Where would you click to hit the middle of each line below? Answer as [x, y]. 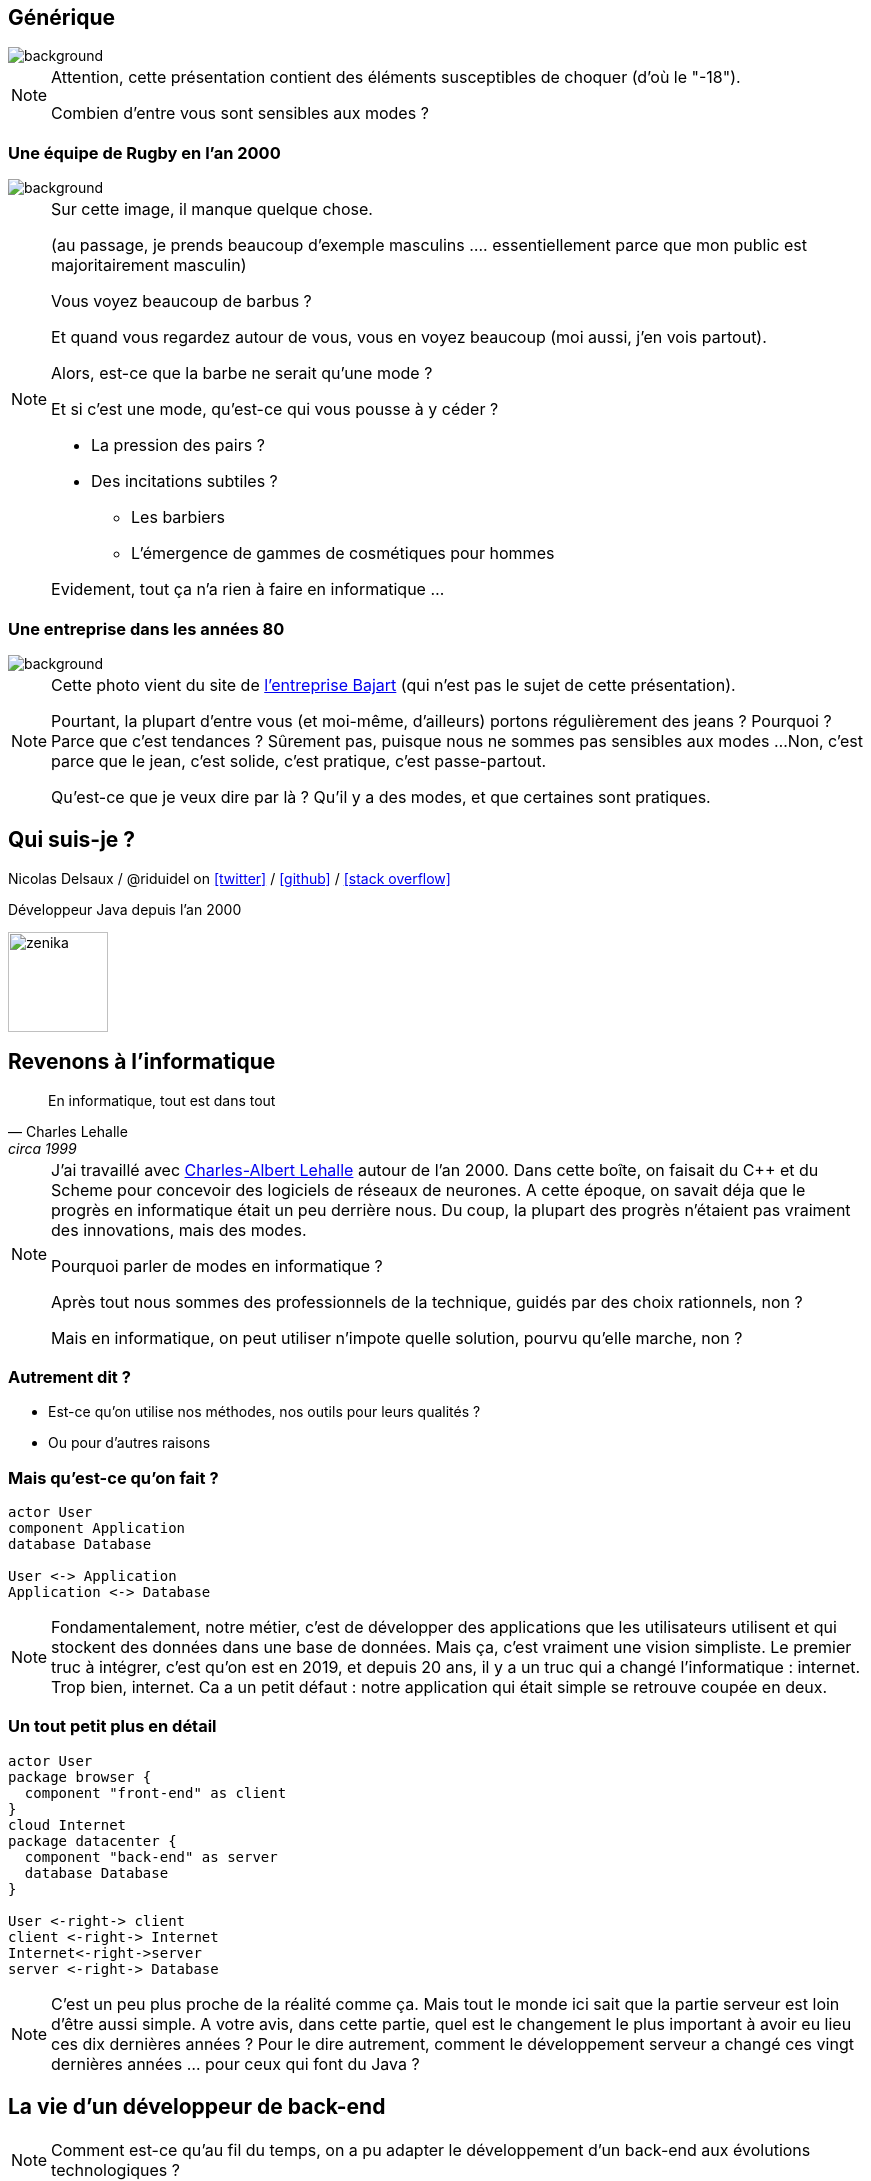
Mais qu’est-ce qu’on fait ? [113, 1477]
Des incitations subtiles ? [184, 481]
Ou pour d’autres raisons [129, 1443]
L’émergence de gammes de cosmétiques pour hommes [343, 553]
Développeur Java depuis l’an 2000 [125, 909]
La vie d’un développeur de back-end [197, 2107]
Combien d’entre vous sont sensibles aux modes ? [240, 113]
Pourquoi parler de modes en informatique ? [217, 1265]
